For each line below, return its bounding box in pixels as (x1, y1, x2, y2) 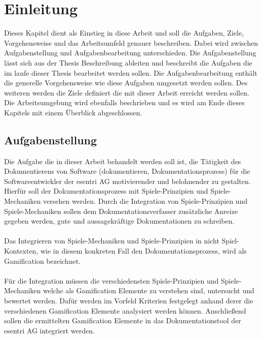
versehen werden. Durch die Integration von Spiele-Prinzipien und (43, 196, 248, 206)
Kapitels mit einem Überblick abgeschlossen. (4, 107, 142, 117)
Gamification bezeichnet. (4, 255, 81, 266)
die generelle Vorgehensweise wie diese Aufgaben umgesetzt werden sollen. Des (4, 77, 248, 88)
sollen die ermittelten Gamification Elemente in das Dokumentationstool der (4, 315, 241, 326)
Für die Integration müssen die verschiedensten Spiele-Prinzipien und (4, 275, 219, 286)
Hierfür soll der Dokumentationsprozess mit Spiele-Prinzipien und (4, 186, 208, 196)
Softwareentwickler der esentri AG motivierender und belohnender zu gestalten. (4, 175, 251, 186)
